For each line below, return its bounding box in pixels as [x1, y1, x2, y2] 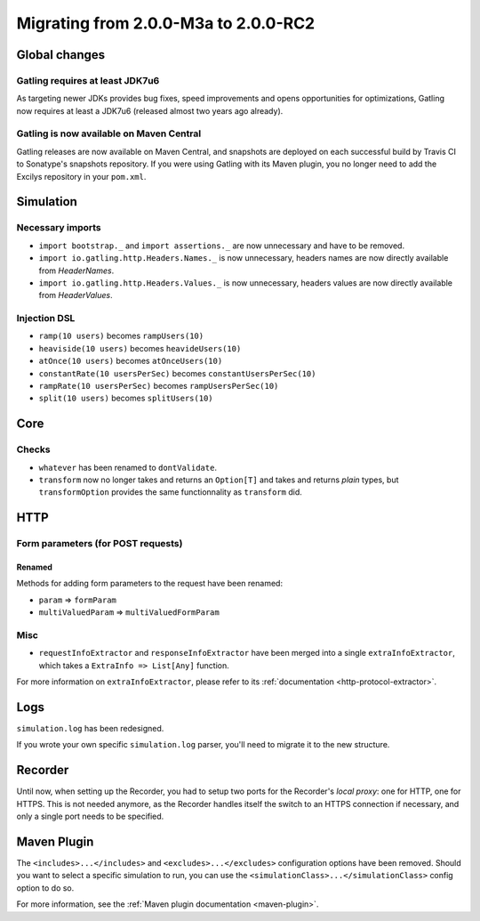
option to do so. [16, 882, 75, 893]
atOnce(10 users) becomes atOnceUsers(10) [38, 356, 223, 367]
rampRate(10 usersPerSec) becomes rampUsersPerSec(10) [38, 381, 279, 392]
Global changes [16, 47, 106, 62]
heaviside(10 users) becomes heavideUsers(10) [38, 343, 242, 353]
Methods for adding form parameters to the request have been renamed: [16, 578, 284, 589]
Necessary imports [16, 222, 101, 234]
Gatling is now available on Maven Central [16, 127, 202, 140]
